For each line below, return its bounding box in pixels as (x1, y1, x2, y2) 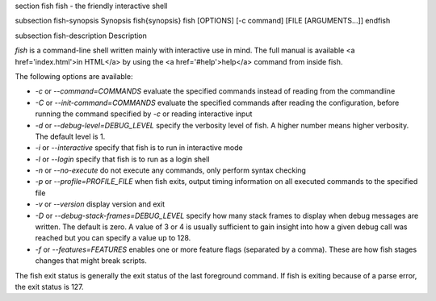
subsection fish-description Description (15, 31, 147, 40)
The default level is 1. (35, 132, 106, 141)
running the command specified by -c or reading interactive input (35, 109, 253, 119)
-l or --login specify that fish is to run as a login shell (35, 154, 210, 164)
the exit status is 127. (15, 282, 84, 291)
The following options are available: (15, 71, 133, 81)
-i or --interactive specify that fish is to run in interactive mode (35, 143, 243, 153)
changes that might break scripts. (35, 256, 147, 265)
